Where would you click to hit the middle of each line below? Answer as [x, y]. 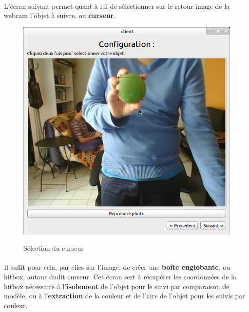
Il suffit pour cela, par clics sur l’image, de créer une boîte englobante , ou [117, 267]
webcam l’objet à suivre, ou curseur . [60, 15]
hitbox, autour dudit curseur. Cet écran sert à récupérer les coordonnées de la [120, 277]
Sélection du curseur [54, 248]
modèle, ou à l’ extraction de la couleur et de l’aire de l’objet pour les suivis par [124, 296]
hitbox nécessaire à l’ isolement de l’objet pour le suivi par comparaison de [117, 286]
